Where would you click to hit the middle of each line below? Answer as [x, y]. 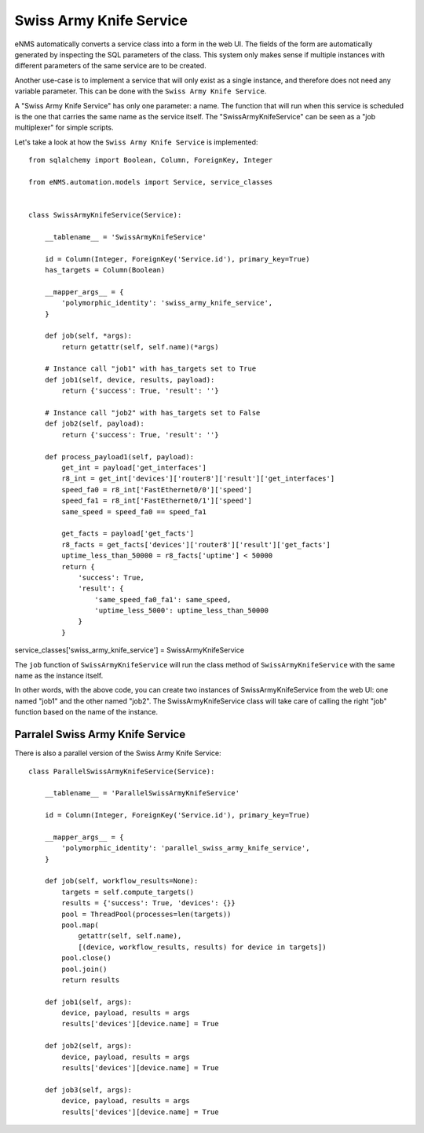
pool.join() [84, 969]
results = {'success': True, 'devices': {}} [148, 903]
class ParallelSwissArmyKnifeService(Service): [122, 771]
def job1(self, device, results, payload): [130, 380]
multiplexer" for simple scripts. [64, 128]
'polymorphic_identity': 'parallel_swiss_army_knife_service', [186, 848]
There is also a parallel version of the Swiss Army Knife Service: [118, 753]
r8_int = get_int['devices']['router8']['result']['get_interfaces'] [198, 479]
